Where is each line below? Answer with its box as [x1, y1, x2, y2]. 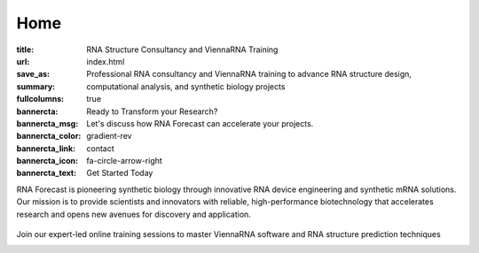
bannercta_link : [16, 142, 76, 154]
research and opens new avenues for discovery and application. [16, 209, 252, 219]
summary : [16, 80, 56, 92]
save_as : [16, 69, 51, 80]
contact [86, 142, 114, 154]
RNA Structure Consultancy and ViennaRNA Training [86, 44, 279, 55]
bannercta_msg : [16, 118, 79, 128]
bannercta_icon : [16, 156, 79, 166]
